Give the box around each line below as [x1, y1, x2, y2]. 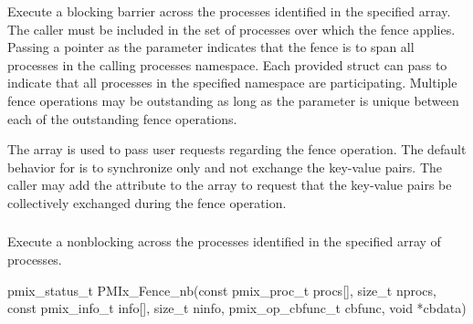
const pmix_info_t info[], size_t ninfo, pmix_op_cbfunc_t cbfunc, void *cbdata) [7, 298, 467, 318]
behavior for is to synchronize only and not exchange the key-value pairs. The [7, 157, 442, 176]
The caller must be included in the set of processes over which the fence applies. [7, 19, 456, 38]
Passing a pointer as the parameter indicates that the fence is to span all [7, 37, 415, 57]
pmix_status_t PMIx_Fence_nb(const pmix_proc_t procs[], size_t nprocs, [7, 280, 436, 299]
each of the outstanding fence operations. [7, 109, 237, 128]
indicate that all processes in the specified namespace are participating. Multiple [7, 73, 457, 92]
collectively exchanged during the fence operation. [7, 193, 287, 212]
